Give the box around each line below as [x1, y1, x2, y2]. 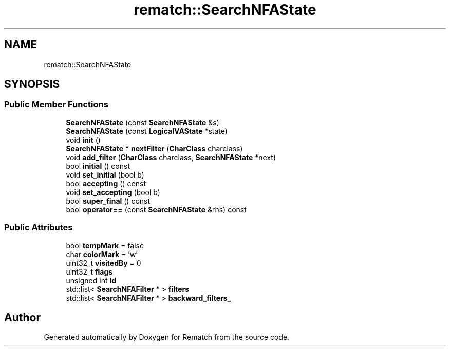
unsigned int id [66, 276, 117, 285]
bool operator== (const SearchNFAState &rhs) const [66, 205, 247, 214]
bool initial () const [66, 161, 130, 170]
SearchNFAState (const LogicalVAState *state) [66, 126, 228, 135]
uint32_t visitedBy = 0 [66, 258, 141, 267]
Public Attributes [4, 222, 73, 233]
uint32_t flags [66, 267, 113, 276]
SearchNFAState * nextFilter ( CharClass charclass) [66, 144, 243, 153]
